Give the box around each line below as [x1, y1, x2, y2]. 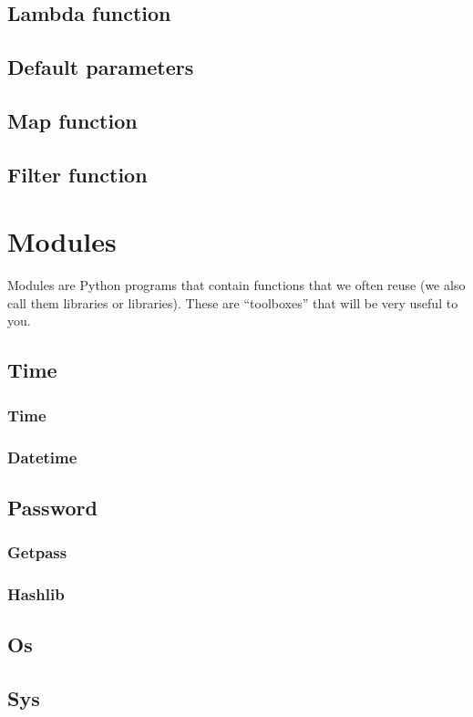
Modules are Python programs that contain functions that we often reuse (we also [7, 275, 466, 295]
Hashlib [7, 583, 65, 606]
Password [7, 493, 98, 521]
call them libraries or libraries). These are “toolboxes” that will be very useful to [7, 293, 458, 312]
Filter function [7, 160, 148, 188]
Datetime [7, 445, 77, 468]
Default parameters [7, 53, 194, 81]
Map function [7, 106, 138, 134]
